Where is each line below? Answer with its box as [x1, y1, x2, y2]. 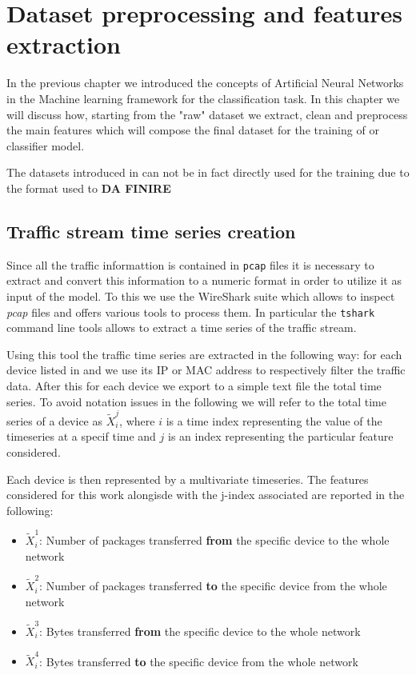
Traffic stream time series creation [6, 218, 296, 243]
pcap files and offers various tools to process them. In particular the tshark [6, 303, 375, 320]
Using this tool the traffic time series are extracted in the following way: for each [6, 345, 402, 362]
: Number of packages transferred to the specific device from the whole [39, 577, 387, 594]
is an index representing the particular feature [168, 428, 394, 445]
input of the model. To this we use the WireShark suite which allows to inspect [6, 287, 395, 304]
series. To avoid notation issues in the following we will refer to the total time [6, 393, 386, 409]
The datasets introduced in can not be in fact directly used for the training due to [6, 164, 410, 181]
